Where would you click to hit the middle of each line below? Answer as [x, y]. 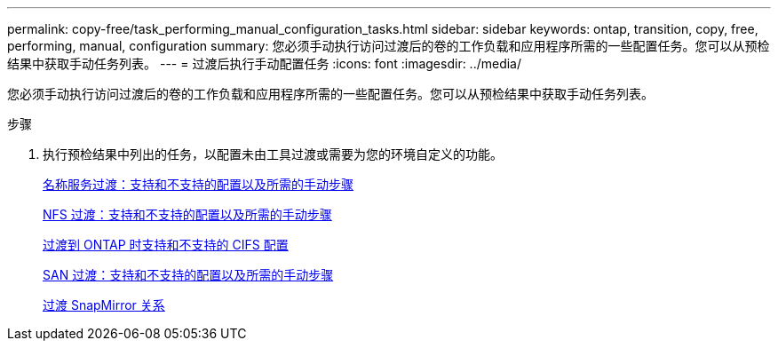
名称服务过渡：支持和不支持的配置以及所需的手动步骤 [198, 184]
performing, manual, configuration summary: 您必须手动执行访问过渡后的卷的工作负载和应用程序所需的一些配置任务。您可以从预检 [389, 46]
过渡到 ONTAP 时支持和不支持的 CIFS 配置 [166, 245]
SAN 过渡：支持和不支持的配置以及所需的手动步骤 [188, 275]
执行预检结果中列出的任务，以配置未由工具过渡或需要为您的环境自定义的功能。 [273, 154]
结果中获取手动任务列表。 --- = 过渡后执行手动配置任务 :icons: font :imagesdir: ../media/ [265, 63]
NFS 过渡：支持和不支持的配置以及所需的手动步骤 [187, 214]
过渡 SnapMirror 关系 [104, 305]
